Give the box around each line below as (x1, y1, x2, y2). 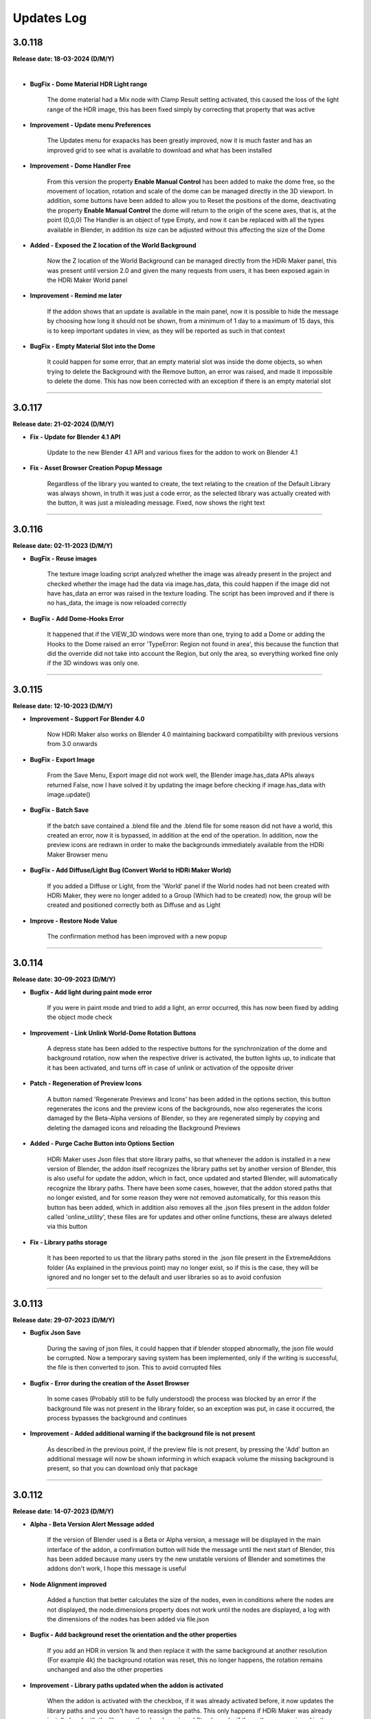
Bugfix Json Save (30, 1328, 81, 1337)
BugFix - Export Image (30, 755, 95, 763)
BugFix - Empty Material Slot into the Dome (30, 342, 156, 351)
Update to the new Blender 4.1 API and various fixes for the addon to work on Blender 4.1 (47, 448, 298, 457)
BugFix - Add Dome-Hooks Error (30, 614, 124, 622)
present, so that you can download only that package (47, 1465, 199, 1473)
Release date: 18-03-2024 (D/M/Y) (12, 55, 115, 63)
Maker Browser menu (47, 850, 108, 859)
